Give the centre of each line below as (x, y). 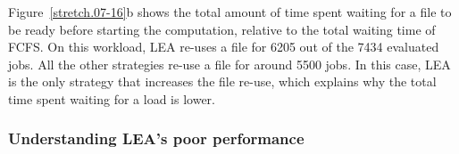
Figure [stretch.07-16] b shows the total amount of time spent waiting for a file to (230, 12)
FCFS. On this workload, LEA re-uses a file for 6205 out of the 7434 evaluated (224, 47)
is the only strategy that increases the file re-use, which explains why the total (222, 81)
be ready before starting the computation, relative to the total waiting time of (222, 29)
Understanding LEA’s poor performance (156, 138)
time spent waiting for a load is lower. (112, 98)
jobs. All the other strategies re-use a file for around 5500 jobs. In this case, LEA (229, 64)
